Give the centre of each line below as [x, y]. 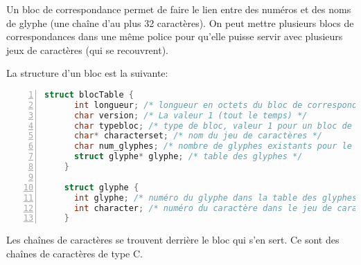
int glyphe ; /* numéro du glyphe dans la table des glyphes [215, 198]
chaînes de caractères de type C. [74, 253]
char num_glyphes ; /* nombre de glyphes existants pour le [213, 146]
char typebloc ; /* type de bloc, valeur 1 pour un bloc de [213, 126]
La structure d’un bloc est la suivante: [87, 73]
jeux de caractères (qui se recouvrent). [88, 49]
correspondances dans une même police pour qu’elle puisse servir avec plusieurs [175, 36]
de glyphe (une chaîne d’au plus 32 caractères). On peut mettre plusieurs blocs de [180, 22]
